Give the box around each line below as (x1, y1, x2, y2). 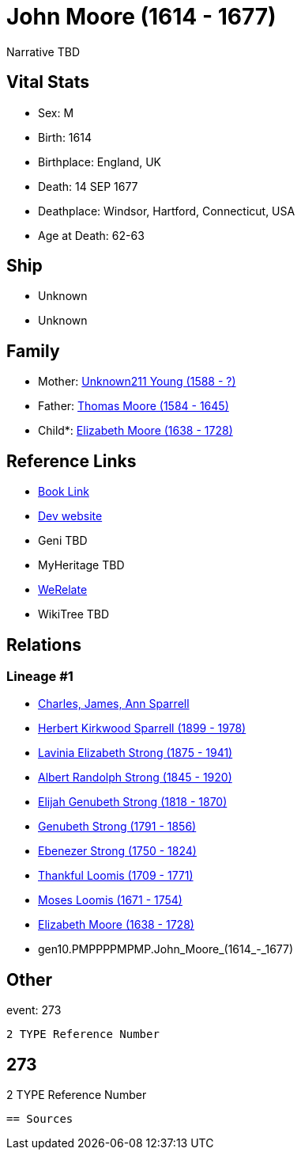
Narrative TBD (6, 44, 80, 59)
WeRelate (38, 583, 88, 597)
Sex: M (38, 105, 74, 120)
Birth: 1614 (38, 130, 92, 144)
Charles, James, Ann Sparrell (38, 697, 190, 711)
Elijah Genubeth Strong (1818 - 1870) (38, 795, 228, 809)
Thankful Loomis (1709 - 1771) (38, 869, 194, 883)
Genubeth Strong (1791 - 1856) (38, 819, 197, 834)
